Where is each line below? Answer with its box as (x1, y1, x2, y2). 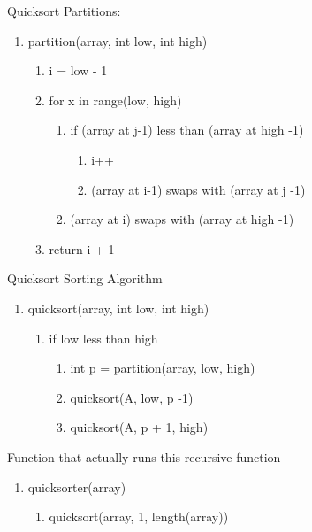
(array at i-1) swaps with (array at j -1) (91, 180, 306, 198)
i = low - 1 (49, 61, 108, 80)
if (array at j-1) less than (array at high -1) (70, 120, 304, 139)
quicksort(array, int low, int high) (27, 298, 209, 317)
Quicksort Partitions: (7, 2, 121, 19)
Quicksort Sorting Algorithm (7, 269, 163, 288)
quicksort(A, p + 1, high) (70, 418, 209, 436)
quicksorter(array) (27, 477, 126, 496)
